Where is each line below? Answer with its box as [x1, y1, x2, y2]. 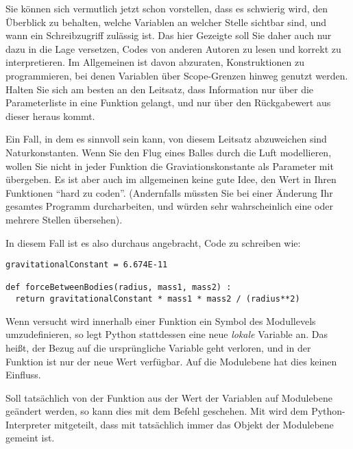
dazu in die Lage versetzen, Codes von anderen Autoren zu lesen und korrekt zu [5, 41, 341, 56]
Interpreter [5, 417, 51, 431]
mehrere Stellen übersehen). [5, 212, 123, 226]
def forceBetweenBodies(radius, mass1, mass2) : [5, 282, 232, 293]
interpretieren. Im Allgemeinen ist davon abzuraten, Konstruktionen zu [5, 55, 304, 69]
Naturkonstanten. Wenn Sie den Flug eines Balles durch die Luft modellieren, [5, 145, 332, 159]
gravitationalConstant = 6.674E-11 [5, 260, 168, 270]
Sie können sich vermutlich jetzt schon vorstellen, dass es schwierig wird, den [5, 1, 328, 15]
